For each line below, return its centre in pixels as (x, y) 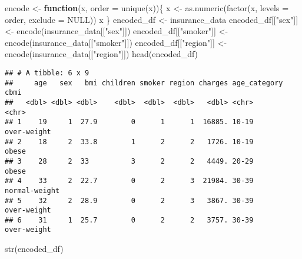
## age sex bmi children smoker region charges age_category (144, 83)
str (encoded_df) (34, 249)
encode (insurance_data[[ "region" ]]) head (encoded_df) (102, 54)
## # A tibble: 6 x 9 (47, 73)
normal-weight (32, 190)
